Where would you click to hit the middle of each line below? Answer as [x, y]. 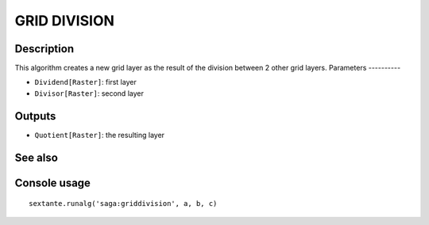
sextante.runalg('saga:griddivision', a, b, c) [123, 204]
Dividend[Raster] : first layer [85, 82]
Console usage [53, 183]
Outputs [35, 116]
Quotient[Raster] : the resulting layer [100, 135]
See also [37, 157]
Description [44, 49]
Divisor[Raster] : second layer [89, 93]
